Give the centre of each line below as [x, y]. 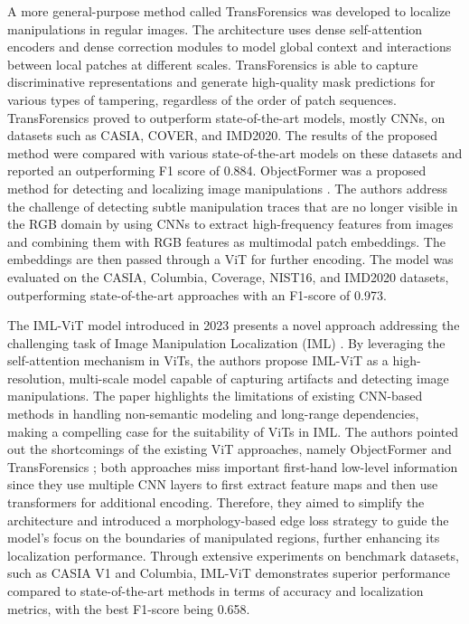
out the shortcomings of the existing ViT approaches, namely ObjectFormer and [230, 449]
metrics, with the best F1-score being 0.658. [129, 608]
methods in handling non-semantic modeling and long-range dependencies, [213, 414]
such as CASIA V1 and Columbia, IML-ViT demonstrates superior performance [229, 573]
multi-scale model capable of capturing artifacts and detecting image [259, 378]
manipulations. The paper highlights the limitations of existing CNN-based [215, 396]
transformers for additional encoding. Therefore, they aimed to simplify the [216, 502]
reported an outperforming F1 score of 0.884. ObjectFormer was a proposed [217, 170]
